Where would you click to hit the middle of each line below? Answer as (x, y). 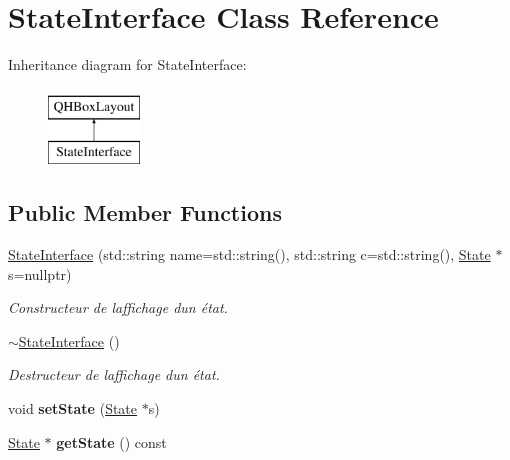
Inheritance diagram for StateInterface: (127, 64)
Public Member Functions (145, 212)
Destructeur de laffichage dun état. (114, 374)
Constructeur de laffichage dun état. (118, 307)
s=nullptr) (40, 273)
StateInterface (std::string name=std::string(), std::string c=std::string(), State (249, 254)
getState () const (111, 441)
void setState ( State (73, 408)
